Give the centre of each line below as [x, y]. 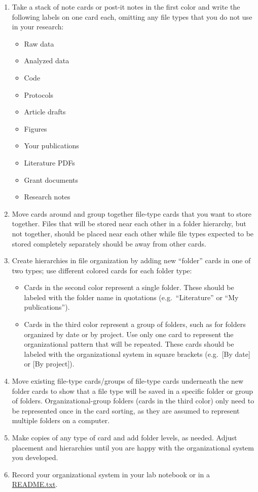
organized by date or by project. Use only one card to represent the [129, 334]
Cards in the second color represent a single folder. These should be [129, 287]
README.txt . [35, 484]
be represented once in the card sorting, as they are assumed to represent [126, 410]
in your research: [38, 27]
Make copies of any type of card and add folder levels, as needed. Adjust [124, 437]
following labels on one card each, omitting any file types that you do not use [132, 16]
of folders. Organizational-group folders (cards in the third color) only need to [133, 401]
